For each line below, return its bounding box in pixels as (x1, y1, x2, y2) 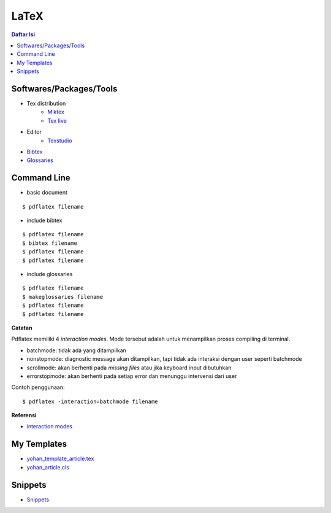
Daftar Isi (11, 31, 36, 38)
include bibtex (26, 217, 63, 224)
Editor (26, 128, 42, 136)
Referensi (11, 412, 37, 419)
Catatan (11, 324, 32, 331)
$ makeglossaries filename (22, 293, 104, 300)
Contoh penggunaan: (11, 384, 65, 391)
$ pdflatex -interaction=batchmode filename (22, 398, 159, 405)
